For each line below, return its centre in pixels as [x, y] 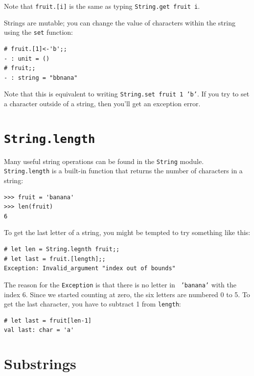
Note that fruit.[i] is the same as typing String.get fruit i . [102, 6]
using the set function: [38, 32]
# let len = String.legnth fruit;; [62, 249]
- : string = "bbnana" [41, 78]
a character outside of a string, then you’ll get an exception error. [102, 103]
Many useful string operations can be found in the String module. [104, 161]
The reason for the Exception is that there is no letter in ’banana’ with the [120, 284]
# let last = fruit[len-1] [48, 320]
